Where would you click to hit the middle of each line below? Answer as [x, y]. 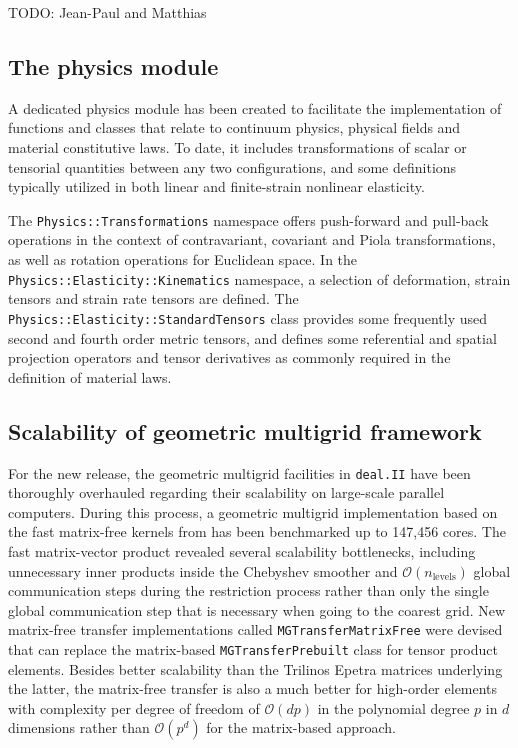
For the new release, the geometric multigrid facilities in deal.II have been [239, 472]
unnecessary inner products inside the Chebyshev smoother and [203, 570]
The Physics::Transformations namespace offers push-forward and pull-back [248, 219]
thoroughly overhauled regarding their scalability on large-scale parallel [226, 492]
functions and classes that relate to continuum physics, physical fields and [234, 127]
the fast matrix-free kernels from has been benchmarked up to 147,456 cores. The [257, 531]
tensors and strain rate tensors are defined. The [153, 298]
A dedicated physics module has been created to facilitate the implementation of [255, 107]
